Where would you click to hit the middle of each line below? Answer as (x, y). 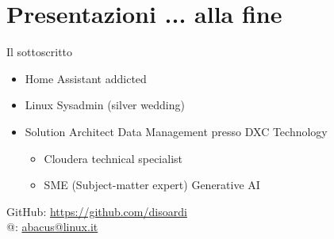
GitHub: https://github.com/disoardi (97, 211)
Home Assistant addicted (86, 78)
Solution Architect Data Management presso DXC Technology (176, 131)
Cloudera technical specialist (113, 158)
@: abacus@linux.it (52, 227)
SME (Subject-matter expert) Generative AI (152, 185)
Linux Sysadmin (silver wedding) (105, 105)
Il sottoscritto (40, 52)
